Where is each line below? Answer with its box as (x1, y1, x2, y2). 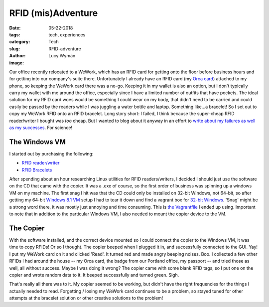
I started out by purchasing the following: (9, 151, 94, 156)
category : (9, 39, 30, 45)
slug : (9, 45, 20, 52)
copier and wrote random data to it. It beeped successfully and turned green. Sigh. (9, 272, 179, 278)
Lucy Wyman (48, 53, 76, 59)
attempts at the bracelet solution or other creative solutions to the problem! (9, 295, 163, 301)
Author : (9, 53, 26, 59)
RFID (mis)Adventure (9, 7, 98, 18)
